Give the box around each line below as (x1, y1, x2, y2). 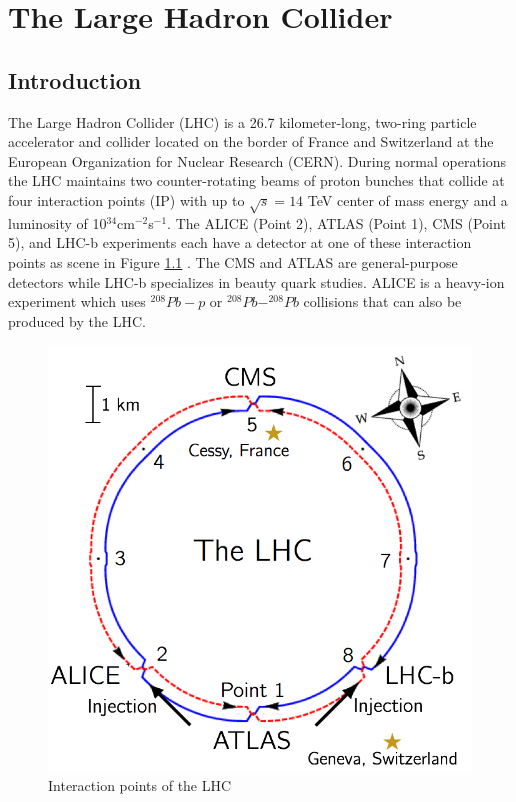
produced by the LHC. (8, 310, 146, 331)
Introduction (8, 64, 142, 95)
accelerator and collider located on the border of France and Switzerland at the (8, 131, 494, 152)
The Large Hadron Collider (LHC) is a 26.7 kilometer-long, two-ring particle (8, 111, 477, 132)
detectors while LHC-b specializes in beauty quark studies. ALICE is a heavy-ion (8, 271, 505, 292)
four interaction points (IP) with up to (8, 189, 245, 210)
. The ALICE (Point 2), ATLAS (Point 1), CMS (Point (167, 212, 506, 233)
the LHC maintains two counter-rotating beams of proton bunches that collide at (8, 170, 505, 191)
